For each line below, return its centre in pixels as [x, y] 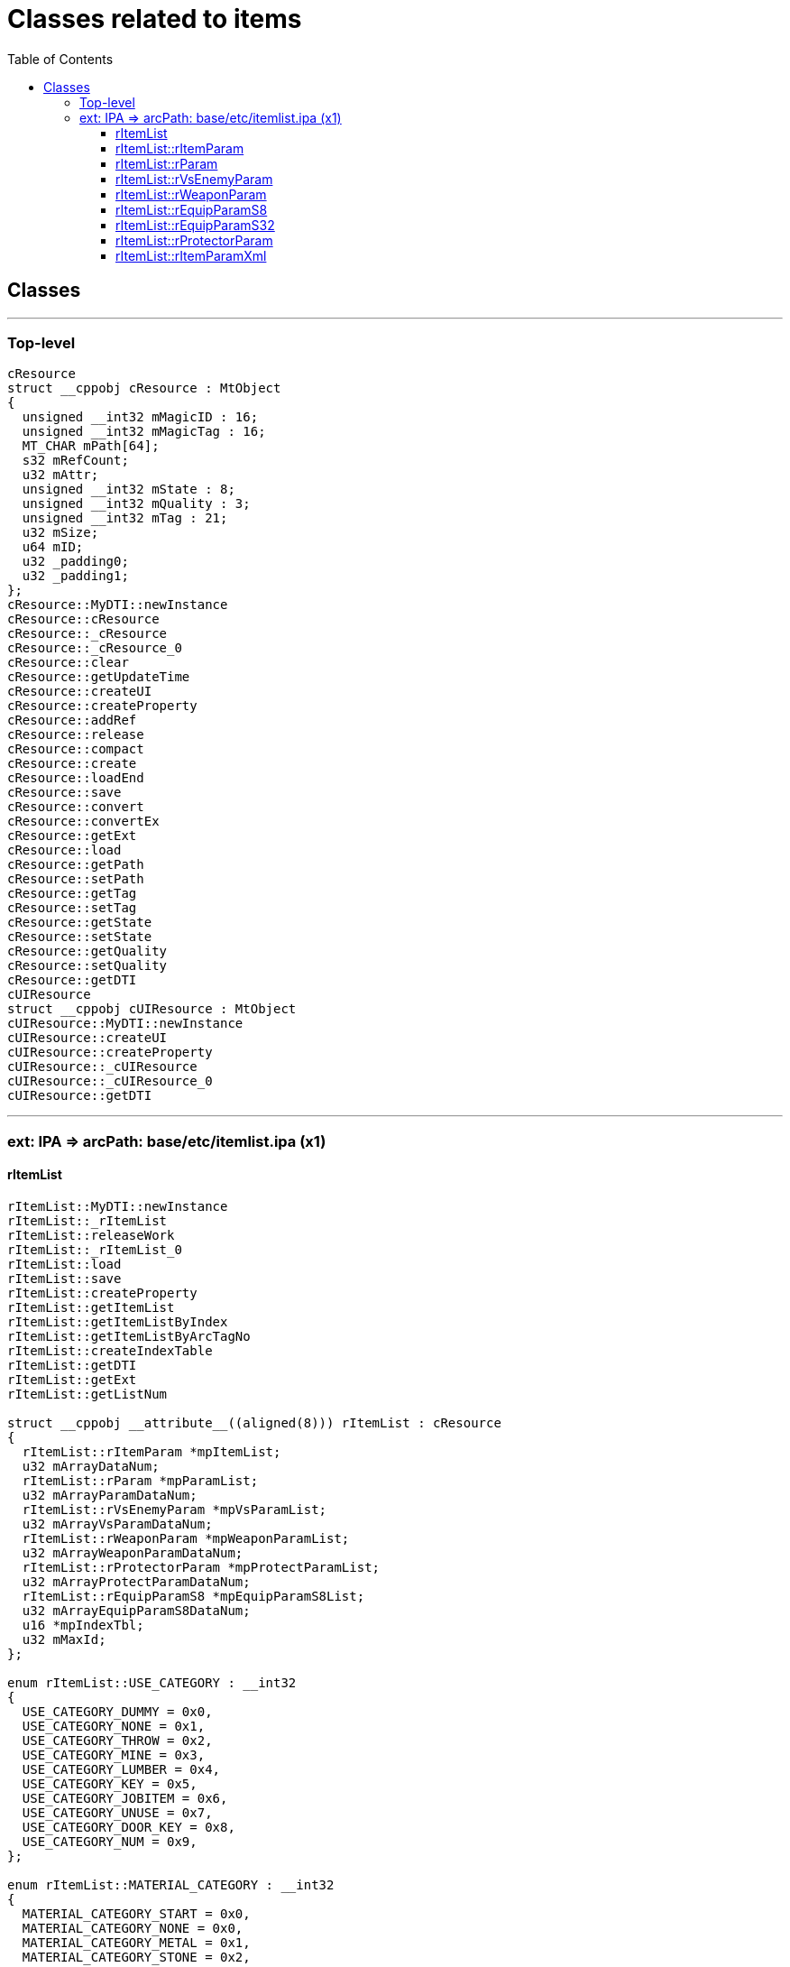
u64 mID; [53, 547]
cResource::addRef [72, 720]
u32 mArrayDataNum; [91, 1466]
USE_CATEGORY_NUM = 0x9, [110, 1841]
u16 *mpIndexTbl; [83, 1625]
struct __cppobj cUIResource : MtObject [152, 1009]
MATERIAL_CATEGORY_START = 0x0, [136, 1913]
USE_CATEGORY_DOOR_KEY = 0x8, [129, 1827]
